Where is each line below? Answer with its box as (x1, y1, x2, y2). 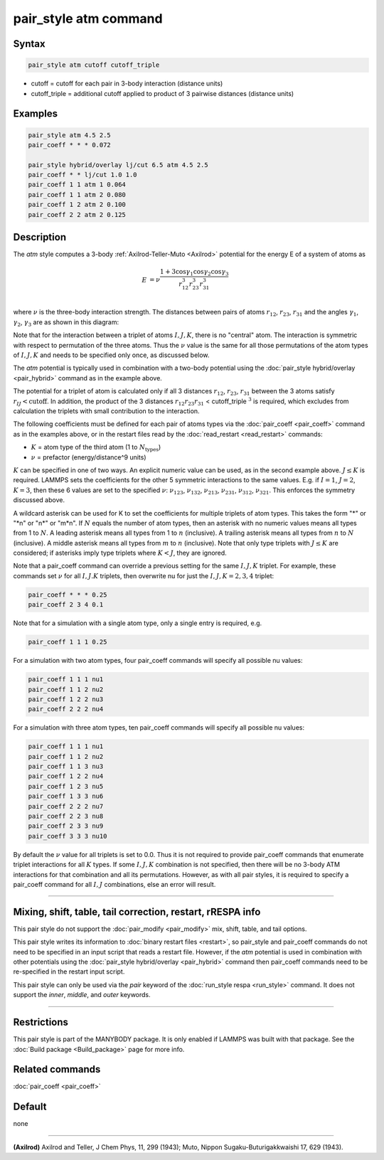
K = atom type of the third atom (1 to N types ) (31, 443, 161, 453)
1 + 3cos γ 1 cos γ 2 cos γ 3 (160, 267, 229, 277)
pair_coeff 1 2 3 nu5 (28, 782, 104, 790)
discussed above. (13, 496, 65, 504)
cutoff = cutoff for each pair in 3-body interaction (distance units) (31, 79, 223, 88)
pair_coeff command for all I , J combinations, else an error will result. (13, 880, 216, 888)
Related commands (13, 1063, 101, 1075)
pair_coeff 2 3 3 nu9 (28, 822, 104, 830)
